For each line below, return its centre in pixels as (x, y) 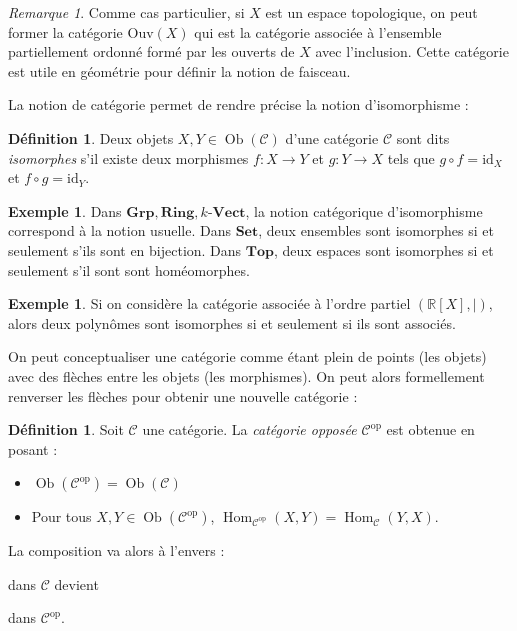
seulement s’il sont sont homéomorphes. (129, 269)
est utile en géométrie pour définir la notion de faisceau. (179, 70)
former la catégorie (65, 31)
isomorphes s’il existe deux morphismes (128, 157)
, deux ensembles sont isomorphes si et (376, 230)
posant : (33, 448)
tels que (411, 157)
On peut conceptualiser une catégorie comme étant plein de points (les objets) (247, 356)
